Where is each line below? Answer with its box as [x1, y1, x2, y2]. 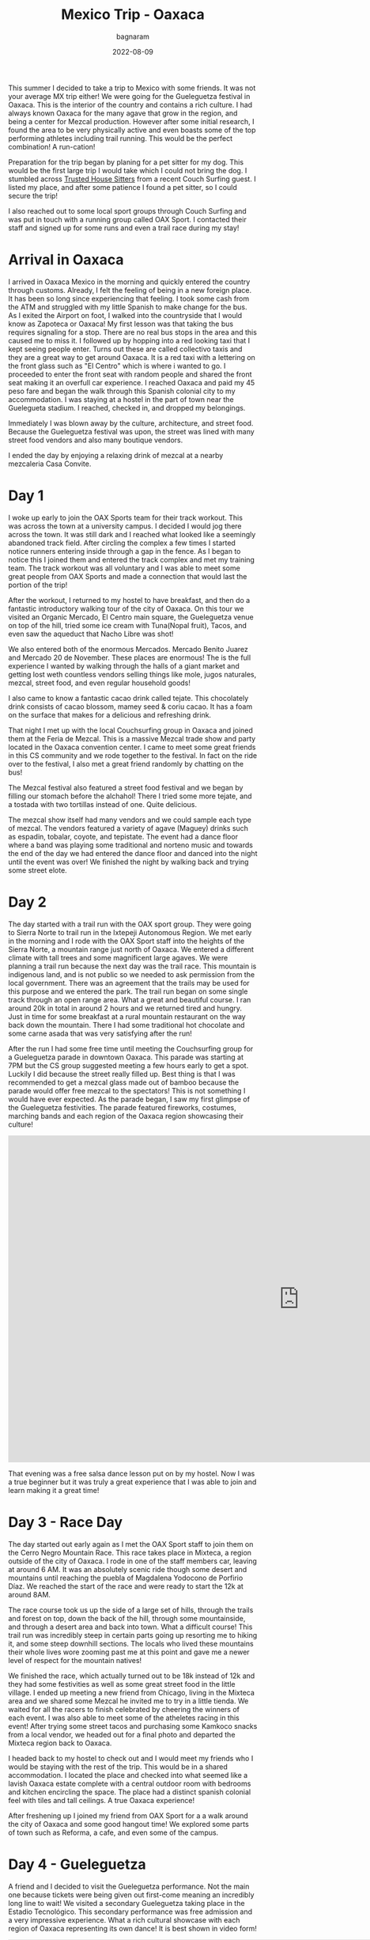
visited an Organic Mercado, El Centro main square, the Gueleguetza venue [8, 612, 255, 622]
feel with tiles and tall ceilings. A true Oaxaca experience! [8, 1795, 195, 1805]
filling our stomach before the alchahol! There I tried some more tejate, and [8, 791, 252, 801]
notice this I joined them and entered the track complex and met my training [8, 555, 255, 564]
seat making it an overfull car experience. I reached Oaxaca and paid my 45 [8, 377, 255, 387]
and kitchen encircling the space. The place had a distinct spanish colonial [8, 1787, 251, 1797]
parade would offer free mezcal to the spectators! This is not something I [8, 1086, 246, 1095]
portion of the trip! [8, 580, 68, 589]
